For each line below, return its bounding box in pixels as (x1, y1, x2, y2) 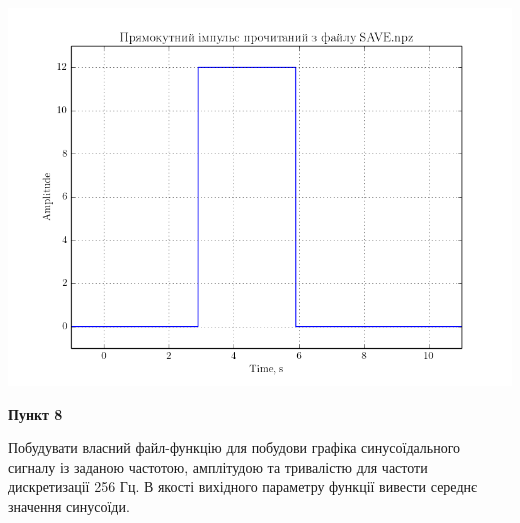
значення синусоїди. (8, 495, 130, 516)
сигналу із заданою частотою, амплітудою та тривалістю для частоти (8, 456, 428, 477)
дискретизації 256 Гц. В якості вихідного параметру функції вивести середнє (8, 476, 478, 497)
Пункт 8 (8, 403, 63, 424)
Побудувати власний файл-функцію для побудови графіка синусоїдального (8, 437, 461, 458)
